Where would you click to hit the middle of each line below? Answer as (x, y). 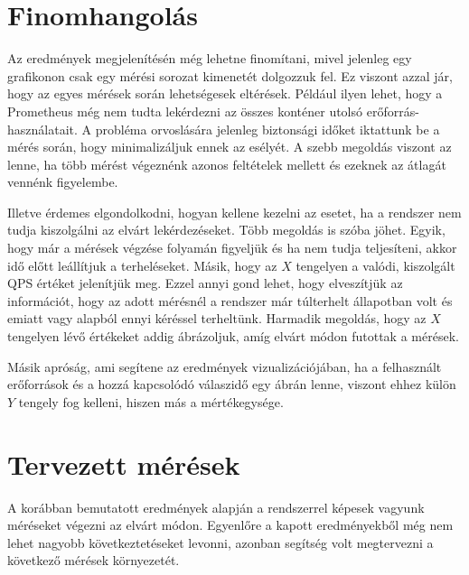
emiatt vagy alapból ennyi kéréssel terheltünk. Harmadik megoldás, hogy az (217, 318)
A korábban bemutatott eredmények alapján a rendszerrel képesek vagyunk (216, 507)
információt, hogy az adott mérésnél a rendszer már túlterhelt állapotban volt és (230, 300)
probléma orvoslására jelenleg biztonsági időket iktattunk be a (267, 129)
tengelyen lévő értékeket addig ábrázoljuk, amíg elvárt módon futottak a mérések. (233, 336)
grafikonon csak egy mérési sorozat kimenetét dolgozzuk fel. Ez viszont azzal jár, (230, 75)
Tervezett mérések (124, 464)
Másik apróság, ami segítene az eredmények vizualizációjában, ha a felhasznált (225, 366)
